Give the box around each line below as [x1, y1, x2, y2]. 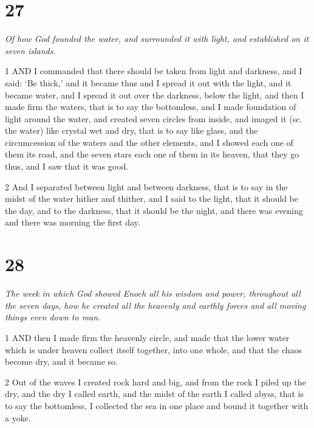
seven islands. [5, 44, 56, 57]
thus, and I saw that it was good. [5, 160, 129, 173]
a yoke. [5, 411, 31, 424]
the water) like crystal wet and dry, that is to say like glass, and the [5, 124, 258, 137]
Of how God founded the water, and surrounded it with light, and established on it [5, 32, 309, 45]
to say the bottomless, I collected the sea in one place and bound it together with [5, 399, 309, 412]
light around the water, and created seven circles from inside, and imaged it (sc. [5, 112, 302, 125]
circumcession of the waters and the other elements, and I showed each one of [5, 136, 293, 148]
